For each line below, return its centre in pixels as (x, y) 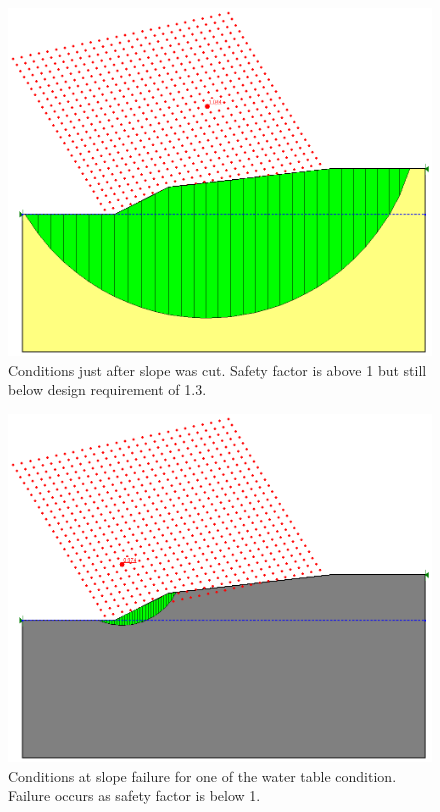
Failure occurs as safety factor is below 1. (134, 795)
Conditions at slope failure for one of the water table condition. (202, 775)
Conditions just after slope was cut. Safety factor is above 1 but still (217, 369)
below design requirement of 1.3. (107, 389)
